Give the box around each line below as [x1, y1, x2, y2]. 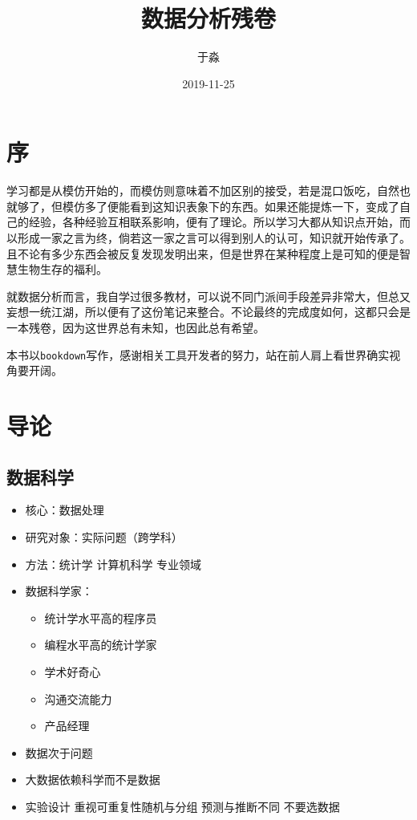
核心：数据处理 [25, 501, 104, 518]
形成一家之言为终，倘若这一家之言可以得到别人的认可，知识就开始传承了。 [17, 229, 411, 246]
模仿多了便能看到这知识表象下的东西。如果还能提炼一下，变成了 [62, 197, 399, 214]
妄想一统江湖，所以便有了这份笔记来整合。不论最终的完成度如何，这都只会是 [6, 303, 411, 320]
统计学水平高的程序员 [44, 609, 157, 626]
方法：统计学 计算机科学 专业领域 [25, 555, 202, 572]
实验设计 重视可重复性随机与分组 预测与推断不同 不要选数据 [25, 798, 340, 814]
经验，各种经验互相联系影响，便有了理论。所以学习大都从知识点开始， [28, 213, 399, 230]
